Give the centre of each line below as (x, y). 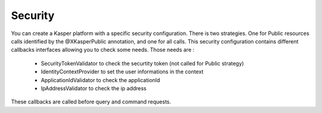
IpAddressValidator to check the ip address (94, 88)
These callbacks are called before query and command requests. (91, 102)
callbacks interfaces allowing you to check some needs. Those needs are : (103, 50)
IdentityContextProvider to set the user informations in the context (122, 72)
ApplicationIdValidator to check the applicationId (100, 80)
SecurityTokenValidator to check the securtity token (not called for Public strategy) (143, 63)
